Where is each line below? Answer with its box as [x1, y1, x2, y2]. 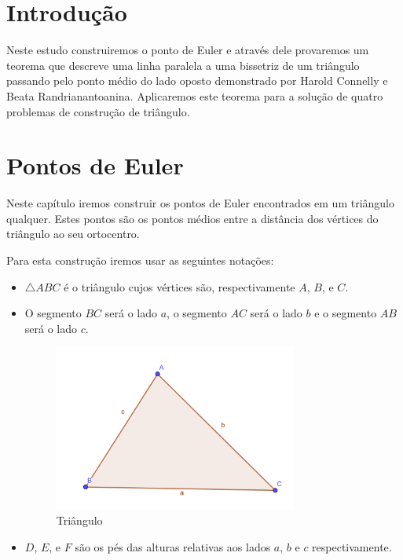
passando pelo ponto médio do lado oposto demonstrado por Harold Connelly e [6, 72, 388, 89]
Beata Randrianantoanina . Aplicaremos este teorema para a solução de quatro [6, 87, 383, 104]
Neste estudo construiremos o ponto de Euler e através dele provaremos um [6, 42, 369, 58]
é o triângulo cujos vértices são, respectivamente [64, 278, 295, 295]
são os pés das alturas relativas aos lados [75, 538, 271, 555]
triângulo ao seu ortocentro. [6, 225, 140, 242]
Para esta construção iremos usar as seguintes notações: [6, 252, 274, 268]
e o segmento [314, 305, 377, 321]
